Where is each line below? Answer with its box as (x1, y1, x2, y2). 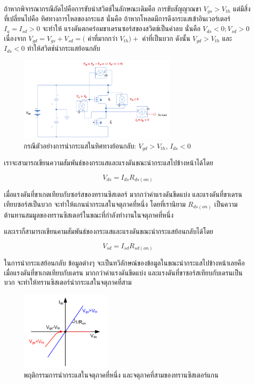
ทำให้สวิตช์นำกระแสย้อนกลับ (27, 43, 100, 53)
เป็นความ (214, 199, 238, 209)
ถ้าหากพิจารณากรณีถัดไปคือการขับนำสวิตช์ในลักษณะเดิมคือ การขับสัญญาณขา (4, 3, 201, 13)
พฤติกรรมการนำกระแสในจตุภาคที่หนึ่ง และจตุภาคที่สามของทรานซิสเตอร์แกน (24, 370, 219, 380)
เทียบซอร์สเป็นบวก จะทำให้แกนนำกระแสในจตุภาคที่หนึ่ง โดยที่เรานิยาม (4, 199, 186, 209)
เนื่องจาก (4, 33, 27, 43)
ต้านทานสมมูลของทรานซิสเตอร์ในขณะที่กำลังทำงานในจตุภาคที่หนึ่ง (4, 209, 174, 220)
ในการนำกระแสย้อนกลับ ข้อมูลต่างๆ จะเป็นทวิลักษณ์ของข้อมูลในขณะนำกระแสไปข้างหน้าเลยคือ (4, 258, 245, 268)
